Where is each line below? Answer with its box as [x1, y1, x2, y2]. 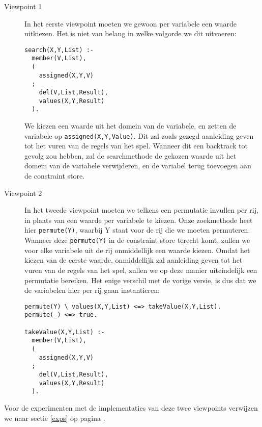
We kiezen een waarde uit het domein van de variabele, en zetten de [24, 120, 237, 131]
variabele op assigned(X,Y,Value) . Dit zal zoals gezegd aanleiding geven [24, 130, 254, 141]
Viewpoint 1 [4, 1, 42, 11]
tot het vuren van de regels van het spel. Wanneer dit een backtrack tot [24, 140, 248, 151]
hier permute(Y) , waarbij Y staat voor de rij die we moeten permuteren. [24, 224, 250, 235]
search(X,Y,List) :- [24, 46, 94, 54]
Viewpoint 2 [4, 187, 42, 198]
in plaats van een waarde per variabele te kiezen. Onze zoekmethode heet [24, 214, 253, 225]
